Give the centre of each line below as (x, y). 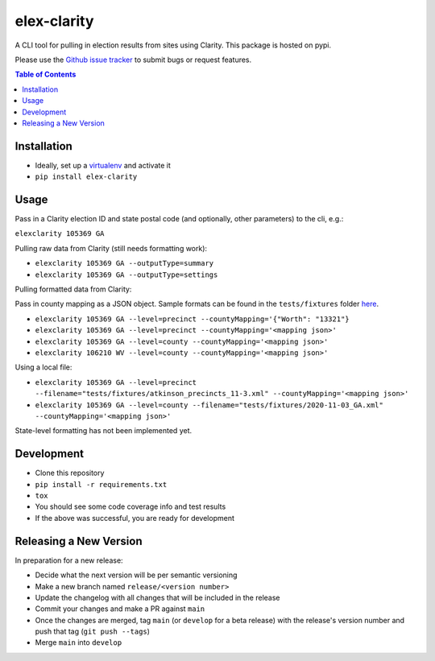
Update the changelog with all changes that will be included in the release (158, 597)
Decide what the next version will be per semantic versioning (136, 575)
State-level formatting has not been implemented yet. (104, 431)
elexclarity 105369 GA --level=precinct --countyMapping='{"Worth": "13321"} (192, 319)
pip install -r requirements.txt (101, 484)
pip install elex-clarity (86, 177)
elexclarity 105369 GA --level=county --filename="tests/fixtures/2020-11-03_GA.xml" (209, 405)
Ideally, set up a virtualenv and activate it (103, 165)
